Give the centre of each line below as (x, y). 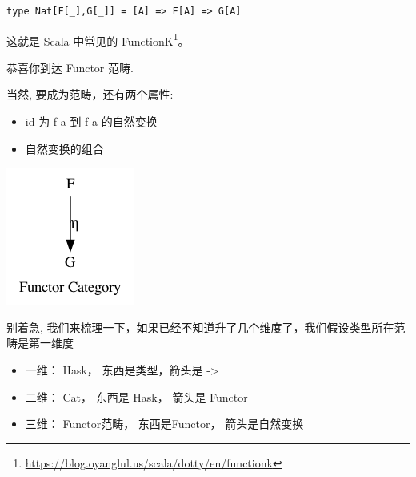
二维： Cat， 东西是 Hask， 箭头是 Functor (136, 396)
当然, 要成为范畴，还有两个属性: (90, 94)
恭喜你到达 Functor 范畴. (70, 67)
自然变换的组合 (64, 148)
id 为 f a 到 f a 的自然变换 (91, 121)
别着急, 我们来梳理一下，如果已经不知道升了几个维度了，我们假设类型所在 (200, 327)
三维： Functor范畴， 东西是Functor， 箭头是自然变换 (164, 424)
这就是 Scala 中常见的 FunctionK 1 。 (98, 39)
